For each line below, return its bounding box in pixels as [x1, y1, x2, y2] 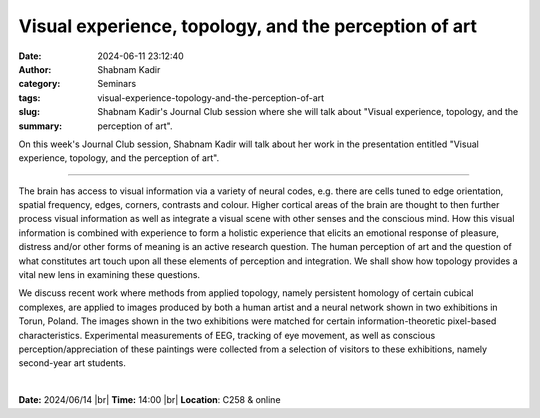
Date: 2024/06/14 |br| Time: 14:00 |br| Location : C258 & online [18, 394, 281, 406]
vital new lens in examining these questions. [18, 269, 200, 281]
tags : [18, 91, 41, 104]
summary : [18, 120, 63, 132]
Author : [18, 63, 52, 75]
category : [18, 78, 61, 90]
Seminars [97, 78, 137, 90]
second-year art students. [18, 357, 127, 369]
